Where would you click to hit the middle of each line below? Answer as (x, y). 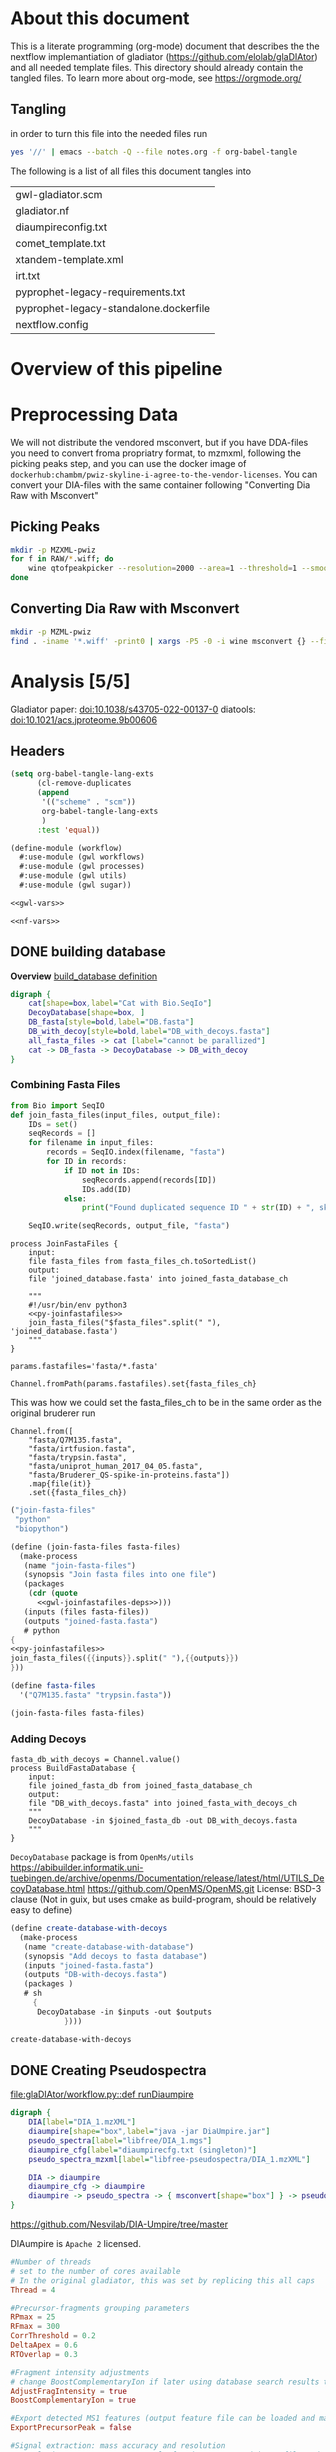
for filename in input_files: (91, 1143)
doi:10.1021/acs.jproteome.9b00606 (84, 719)
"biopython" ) (42, 1528)
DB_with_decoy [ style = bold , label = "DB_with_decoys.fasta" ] (149, 1032)
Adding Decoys (48, 1739)
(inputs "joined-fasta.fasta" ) (89, 1965)
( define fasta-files (53, 1686)
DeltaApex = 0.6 (44, 2345)
